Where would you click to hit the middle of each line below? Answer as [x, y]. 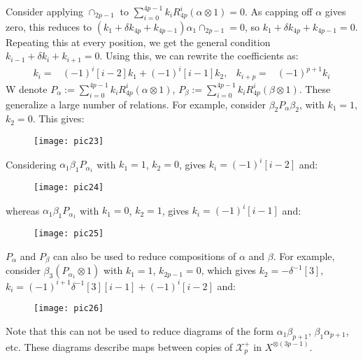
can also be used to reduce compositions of [144, 255]
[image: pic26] [69, 309]
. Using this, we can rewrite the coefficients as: [199, 56]
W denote [27, 88]
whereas [23, 210]
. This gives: [58, 118]
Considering [31, 164]
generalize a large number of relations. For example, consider [136, 104]
